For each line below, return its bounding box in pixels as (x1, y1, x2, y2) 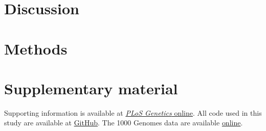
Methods (4, 38, 68, 59)
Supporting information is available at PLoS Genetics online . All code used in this (4, 107, 262, 118)
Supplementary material (4, 77, 178, 98)
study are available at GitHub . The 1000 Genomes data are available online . (4, 117, 243, 128)
